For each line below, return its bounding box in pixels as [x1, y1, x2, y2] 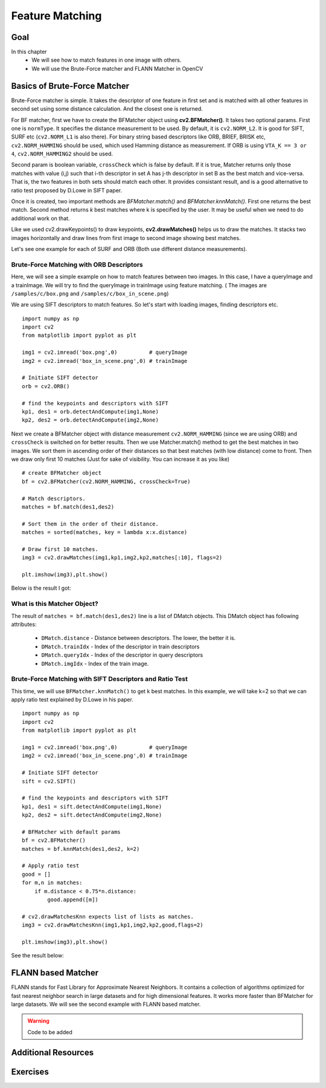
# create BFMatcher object [22, 469, 102, 477]
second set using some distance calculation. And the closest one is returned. [11, 105, 203, 112]
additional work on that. [11, 215, 70, 222]
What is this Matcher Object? [11, 599, 99, 608]
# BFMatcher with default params [22, 829, 121, 835]
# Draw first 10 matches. [22, 546, 99, 553]
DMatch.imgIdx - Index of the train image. [41, 660, 149, 667]
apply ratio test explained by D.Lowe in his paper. [11, 696, 134, 703]
